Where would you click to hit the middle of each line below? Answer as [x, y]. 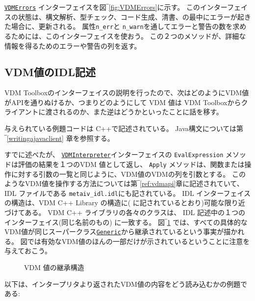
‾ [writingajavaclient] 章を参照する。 [59, 138]
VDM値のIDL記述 [50, 72]
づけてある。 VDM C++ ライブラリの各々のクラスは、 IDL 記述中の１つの [125, 212]
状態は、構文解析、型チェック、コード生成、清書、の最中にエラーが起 [131, 16]
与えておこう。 [28, 251]
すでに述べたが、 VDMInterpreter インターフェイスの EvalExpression [114, 154]
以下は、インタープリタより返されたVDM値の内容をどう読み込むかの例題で [126, 284]
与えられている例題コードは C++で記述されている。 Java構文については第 [124, 128]
